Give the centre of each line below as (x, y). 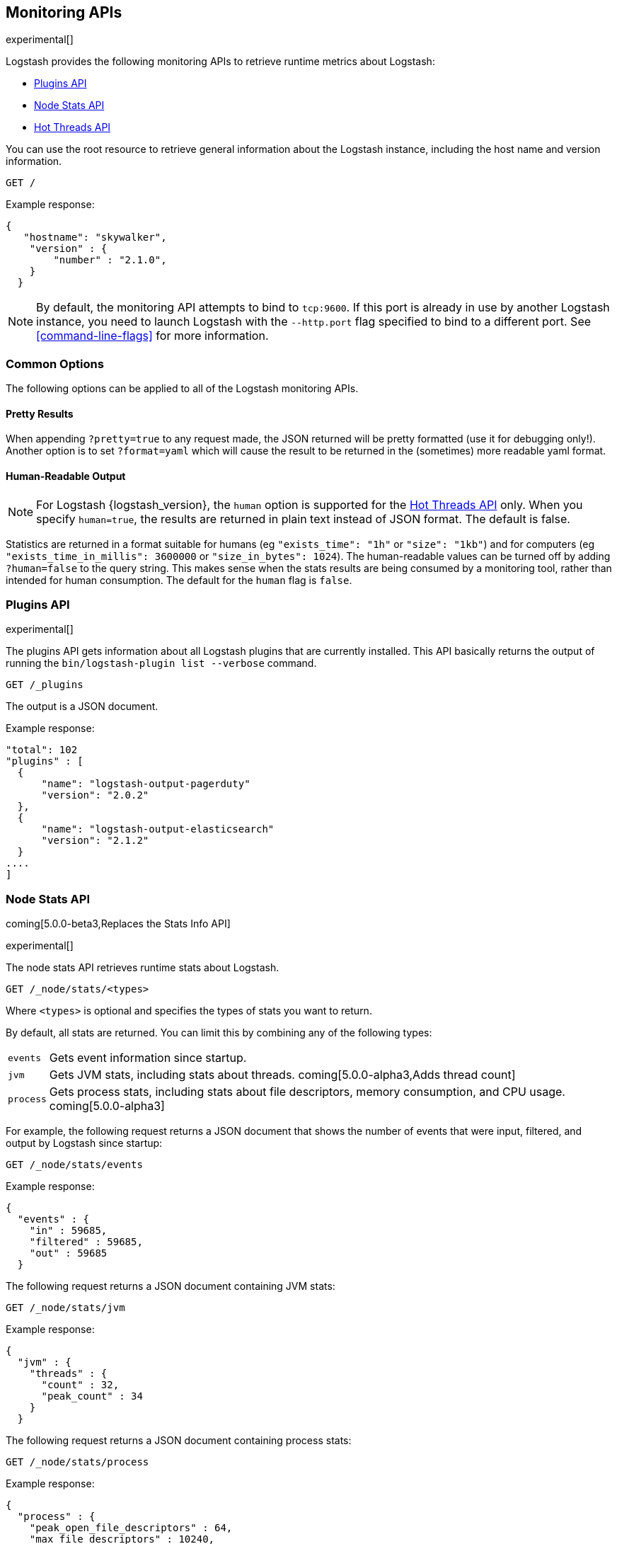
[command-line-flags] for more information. (152, 336)
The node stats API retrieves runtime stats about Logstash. (143, 968)
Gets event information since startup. (148, 1058)
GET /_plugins (45, 685)
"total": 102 (42, 750)
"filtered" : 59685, (86, 1242)
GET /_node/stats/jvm (65, 1308)
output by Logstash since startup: (84, 1143)
